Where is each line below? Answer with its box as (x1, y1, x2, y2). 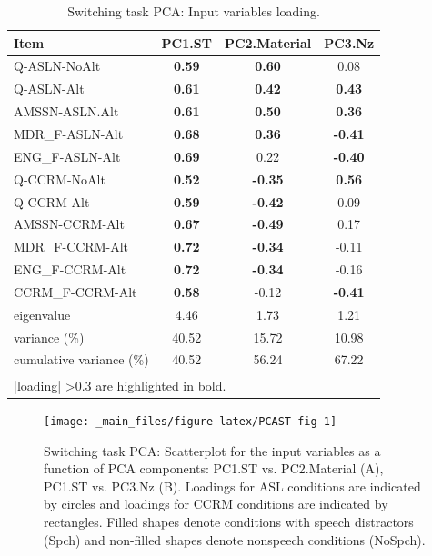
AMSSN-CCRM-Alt (14, 214, 125, 233)
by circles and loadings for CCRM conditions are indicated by (44, 494, 388, 513)
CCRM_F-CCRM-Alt (14, 282, 137, 301)
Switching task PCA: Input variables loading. (67, 2, 320, 20)
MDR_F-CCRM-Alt (14, 237, 128, 256)
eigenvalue (14, 304, 71, 323)
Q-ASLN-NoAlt (14, 56, 101, 75)
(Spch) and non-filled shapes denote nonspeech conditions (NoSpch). (44, 530, 426, 549)
